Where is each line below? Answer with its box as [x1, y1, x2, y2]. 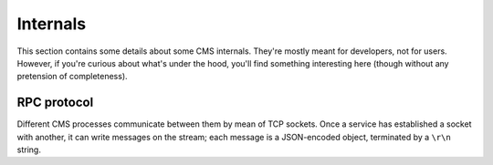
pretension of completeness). [16, 71, 128, 82]
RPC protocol [16, 95, 94, 110]
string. [16, 144, 41, 155]
